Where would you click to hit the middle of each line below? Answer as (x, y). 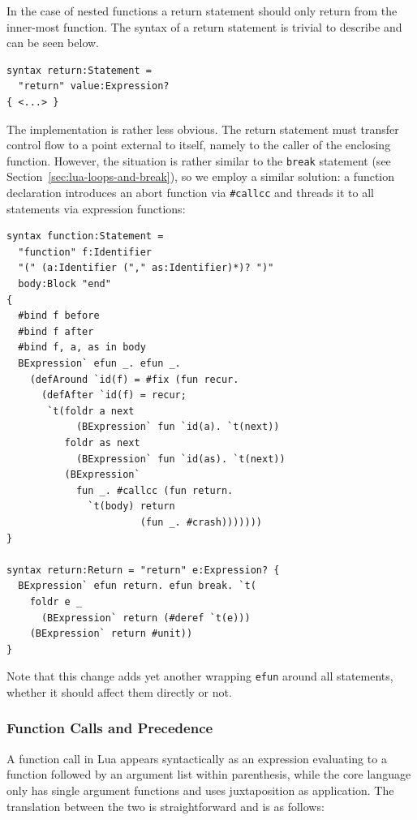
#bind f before (59, 316)
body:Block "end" (64, 284)
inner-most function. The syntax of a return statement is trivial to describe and (204, 26)
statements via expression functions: (96, 208)
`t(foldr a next (91, 411)
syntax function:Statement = (85, 236)
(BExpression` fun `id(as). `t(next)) (181, 459)
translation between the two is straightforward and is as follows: (166, 806)
